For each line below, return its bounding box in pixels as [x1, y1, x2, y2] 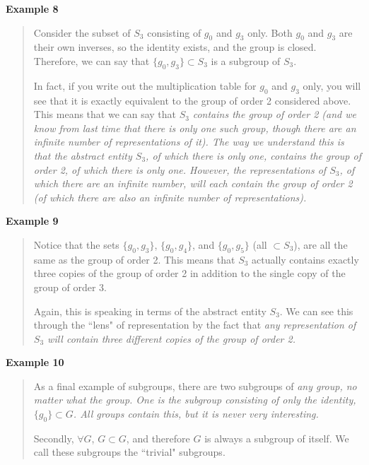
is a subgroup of [211, 53, 281, 68]
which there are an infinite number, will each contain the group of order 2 [33, 176, 353, 191]
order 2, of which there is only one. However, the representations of [33, 162, 327, 177]
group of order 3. [33, 279, 107, 294]
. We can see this [279, 303, 353, 318]
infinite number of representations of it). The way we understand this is [33, 134, 344, 149]
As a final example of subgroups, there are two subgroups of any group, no [33, 378, 357, 393]
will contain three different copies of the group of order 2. [47, 331, 295, 346]
